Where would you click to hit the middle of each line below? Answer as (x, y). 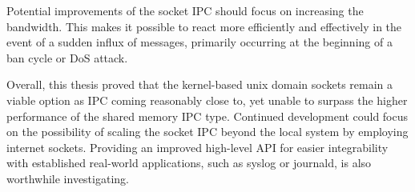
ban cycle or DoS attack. (67, 57)
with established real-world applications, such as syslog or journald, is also (189, 163)
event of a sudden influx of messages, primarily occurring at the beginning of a (199, 42)
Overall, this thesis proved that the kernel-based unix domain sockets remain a (200, 84)
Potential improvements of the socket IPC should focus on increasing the (185, 10)
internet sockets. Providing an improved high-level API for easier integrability (197, 147)
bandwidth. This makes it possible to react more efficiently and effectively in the (204, 26)
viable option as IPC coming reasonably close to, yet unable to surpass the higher (207, 100)
